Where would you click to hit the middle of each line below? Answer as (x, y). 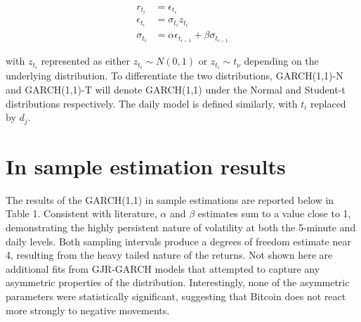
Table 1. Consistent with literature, (81, 213)
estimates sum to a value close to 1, (274, 213)
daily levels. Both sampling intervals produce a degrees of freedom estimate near (178, 241)
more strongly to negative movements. (88, 310)
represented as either (86, 61)
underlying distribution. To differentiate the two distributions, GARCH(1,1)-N (175, 76)
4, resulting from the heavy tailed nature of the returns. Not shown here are (169, 255)
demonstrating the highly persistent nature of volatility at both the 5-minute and (181, 227)
